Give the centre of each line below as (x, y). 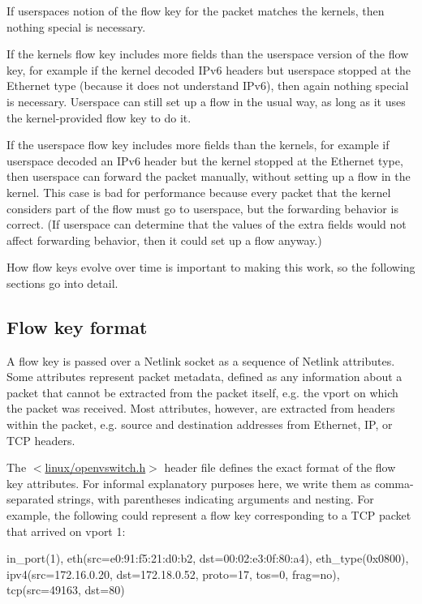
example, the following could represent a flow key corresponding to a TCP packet (209, 515)
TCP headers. (41, 440)
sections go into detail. (62, 283)
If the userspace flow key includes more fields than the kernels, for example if (198, 145)
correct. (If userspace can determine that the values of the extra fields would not (207, 224)
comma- (394, 483)
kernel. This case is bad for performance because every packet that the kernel (199, 192)
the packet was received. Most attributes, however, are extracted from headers (201, 408)
